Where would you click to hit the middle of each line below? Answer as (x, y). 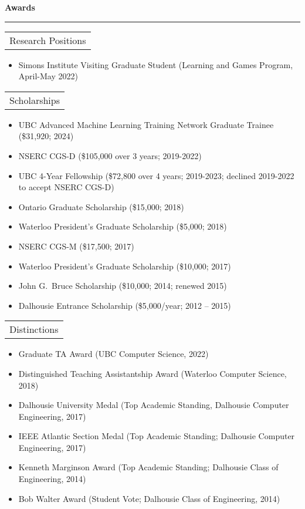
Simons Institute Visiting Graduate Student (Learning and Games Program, (156, 64)
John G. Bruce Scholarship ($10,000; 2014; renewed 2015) (123, 286)
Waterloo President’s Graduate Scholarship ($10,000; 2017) (125, 266)
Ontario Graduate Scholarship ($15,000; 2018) (101, 206)
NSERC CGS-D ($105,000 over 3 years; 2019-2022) (110, 155)
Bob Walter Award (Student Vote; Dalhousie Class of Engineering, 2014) (149, 498)
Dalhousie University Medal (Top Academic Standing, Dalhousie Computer (154, 405)
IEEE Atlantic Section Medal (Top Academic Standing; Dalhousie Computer (157, 436)
